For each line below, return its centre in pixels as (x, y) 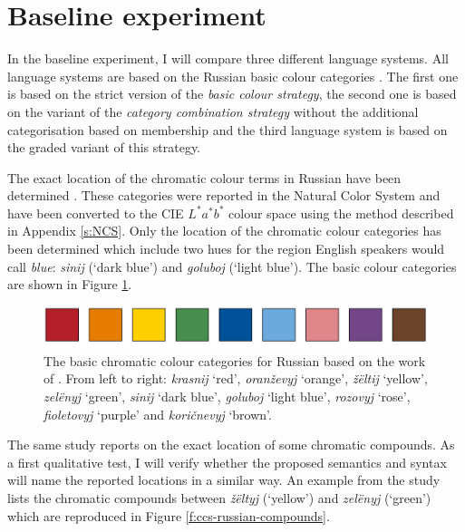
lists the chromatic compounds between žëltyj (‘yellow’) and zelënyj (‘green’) (219, 497)
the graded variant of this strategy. (104, 147)
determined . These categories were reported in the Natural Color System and (224, 195)
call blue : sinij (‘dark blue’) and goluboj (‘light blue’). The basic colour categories (232, 266)
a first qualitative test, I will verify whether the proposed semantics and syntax (227, 462)
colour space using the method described (341, 213)
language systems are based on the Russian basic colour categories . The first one (233, 76)
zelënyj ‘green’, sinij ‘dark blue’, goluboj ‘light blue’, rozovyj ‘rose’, (227, 396)
